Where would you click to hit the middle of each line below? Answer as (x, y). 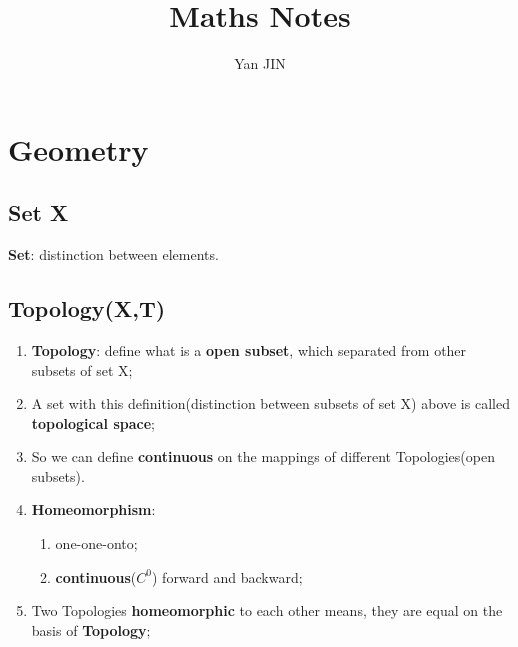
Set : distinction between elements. (113, 254)
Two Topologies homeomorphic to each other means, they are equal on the (267, 610)
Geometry (78, 148)
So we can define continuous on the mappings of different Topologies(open (263, 456)
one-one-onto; (96, 543)
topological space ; (93, 422)
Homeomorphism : (93, 509)
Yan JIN (260, 63)
